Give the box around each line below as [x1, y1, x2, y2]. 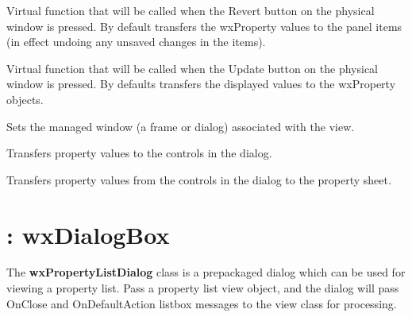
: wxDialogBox [6, 218, 170, 250]
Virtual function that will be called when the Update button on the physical [6, 60, 379, 76]
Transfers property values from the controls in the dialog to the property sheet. [6, 171, 391, 187]
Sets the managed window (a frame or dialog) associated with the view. [6, 118, 355, 134]
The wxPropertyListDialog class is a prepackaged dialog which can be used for [6, 264, 406, 280]
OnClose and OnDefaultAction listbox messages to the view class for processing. [6, 295, 397, 311]
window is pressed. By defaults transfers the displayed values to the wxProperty [6, 75, 396, 92]
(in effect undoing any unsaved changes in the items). [6, 33, 266, 50]
